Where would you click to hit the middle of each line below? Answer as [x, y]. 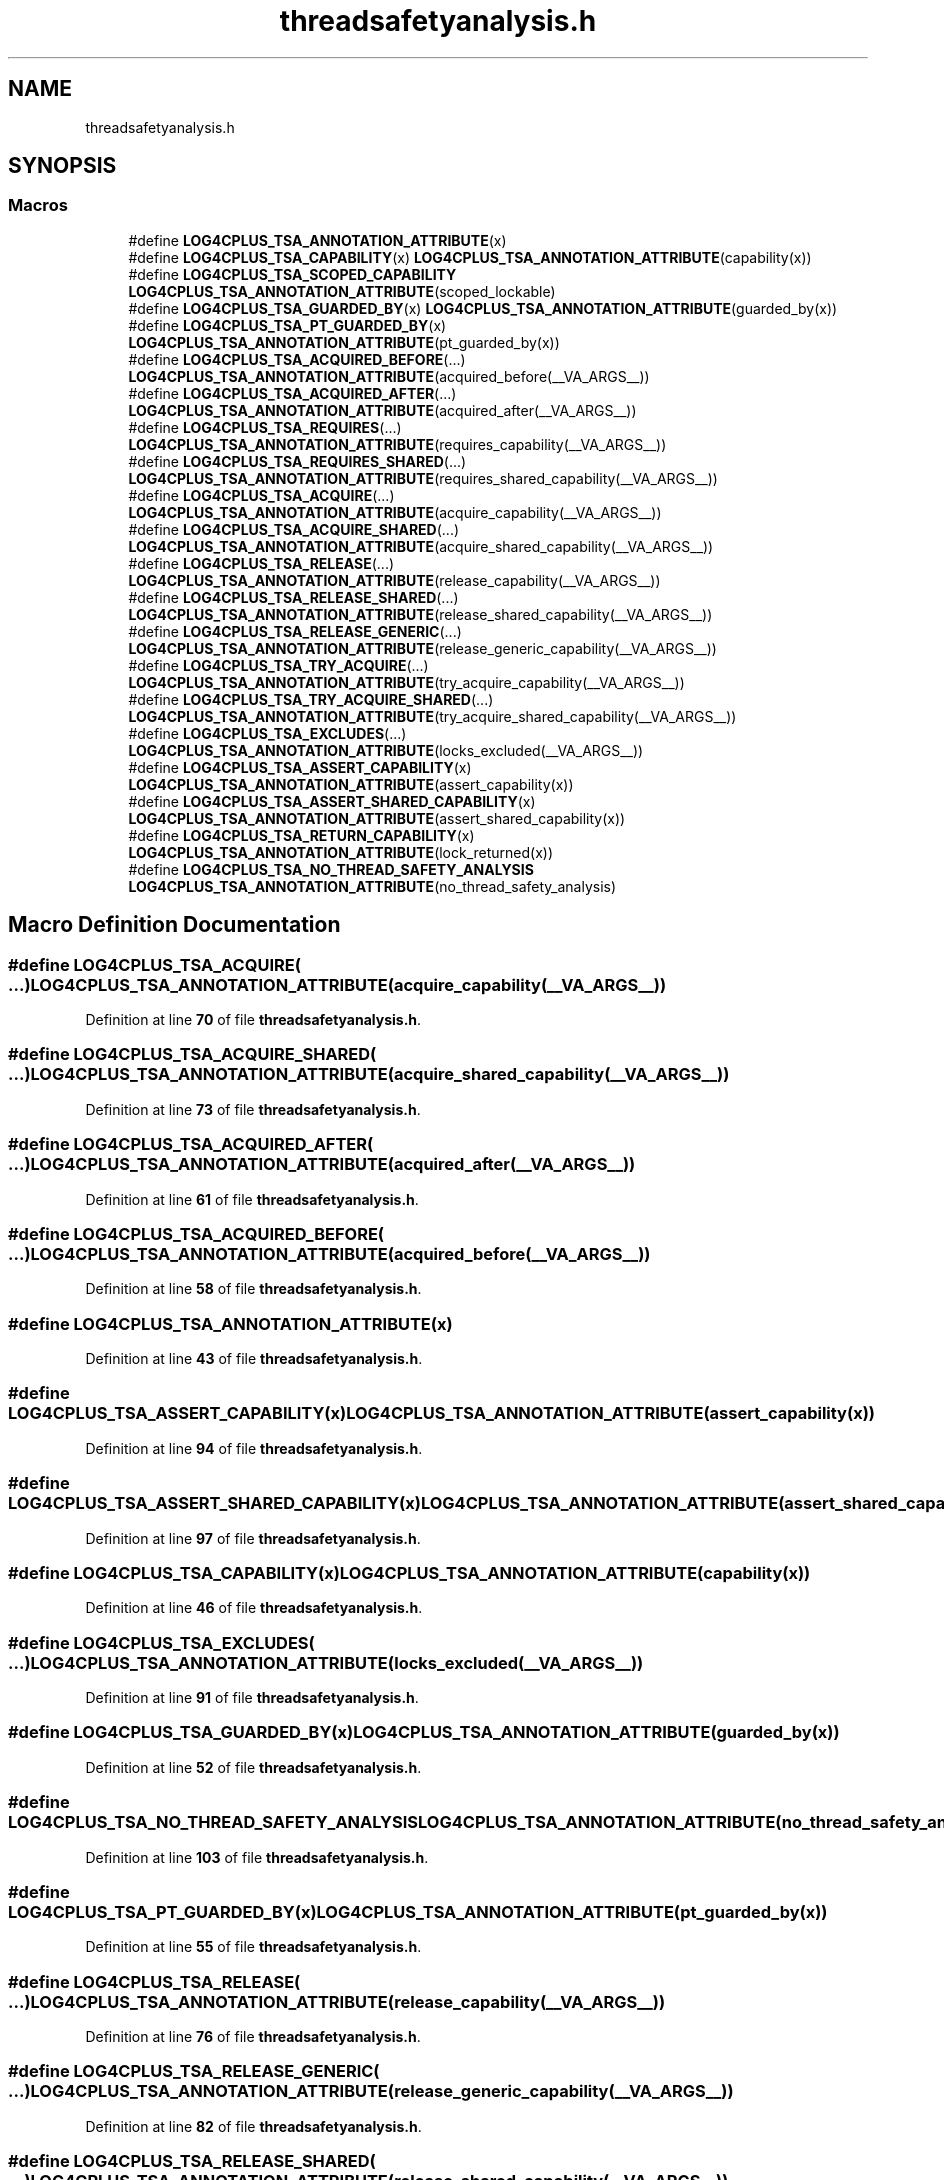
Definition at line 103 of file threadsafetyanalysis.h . [257, 1857]
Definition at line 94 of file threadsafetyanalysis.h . [254, 1448]
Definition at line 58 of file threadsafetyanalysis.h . [253, 1289]
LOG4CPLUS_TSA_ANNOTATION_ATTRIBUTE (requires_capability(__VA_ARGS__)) [397, 444]
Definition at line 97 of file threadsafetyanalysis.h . [253, 1538]
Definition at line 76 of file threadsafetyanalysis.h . [253, 2037]
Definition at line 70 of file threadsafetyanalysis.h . [253, 1020]
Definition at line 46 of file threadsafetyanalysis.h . [254, 1608]
